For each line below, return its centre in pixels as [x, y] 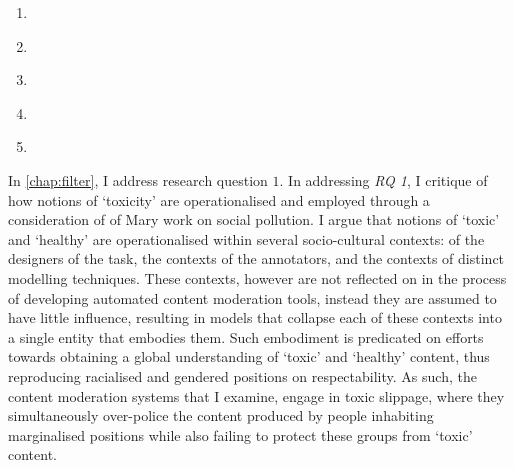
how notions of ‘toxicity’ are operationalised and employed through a [219, 199]
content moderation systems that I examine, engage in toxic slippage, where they [256, 395]
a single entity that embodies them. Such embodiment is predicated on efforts [246, 336]
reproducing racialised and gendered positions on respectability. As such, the [242, 375]
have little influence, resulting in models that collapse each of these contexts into [255, 317]
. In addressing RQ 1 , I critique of [383, 179]
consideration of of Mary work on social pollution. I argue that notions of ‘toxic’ [254, 219]
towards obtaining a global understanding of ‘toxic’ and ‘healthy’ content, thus [249, 356]
